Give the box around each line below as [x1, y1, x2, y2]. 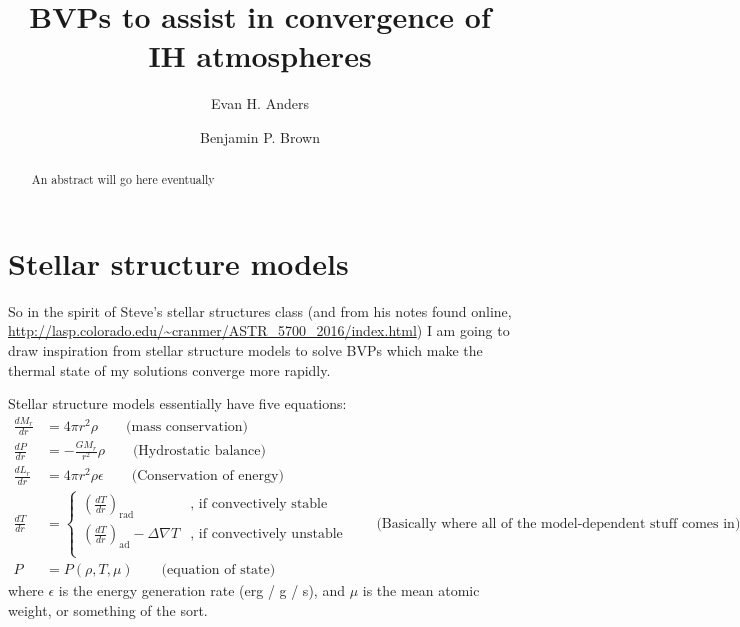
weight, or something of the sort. [8, 599, 208, 620]
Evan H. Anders [211, 93, 309, 114]
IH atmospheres [148, 35, 372, 76]
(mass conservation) [126, 419, 248, 434]
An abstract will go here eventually [31, 171, 215, 188]
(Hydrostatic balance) [132, 444, 266, 459]
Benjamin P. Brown [199, 126, 321, 147]
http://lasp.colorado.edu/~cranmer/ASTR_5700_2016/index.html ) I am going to [8, 320, 510, 341]
